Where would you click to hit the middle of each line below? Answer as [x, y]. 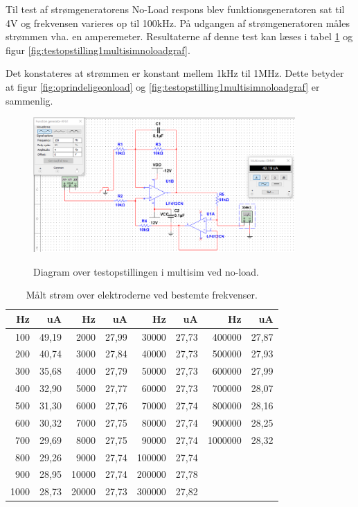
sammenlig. [29, 100]
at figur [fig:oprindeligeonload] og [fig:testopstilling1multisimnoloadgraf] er [163, 86]
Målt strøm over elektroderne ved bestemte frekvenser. [142, 295]
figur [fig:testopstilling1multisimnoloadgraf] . [98, 50]
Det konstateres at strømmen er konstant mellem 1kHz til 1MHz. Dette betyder [175, 73]
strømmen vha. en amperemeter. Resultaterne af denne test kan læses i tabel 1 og [179, 36]
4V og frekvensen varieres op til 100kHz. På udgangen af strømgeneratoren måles [178, 23]
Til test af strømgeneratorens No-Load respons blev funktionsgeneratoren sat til [175, 9]
